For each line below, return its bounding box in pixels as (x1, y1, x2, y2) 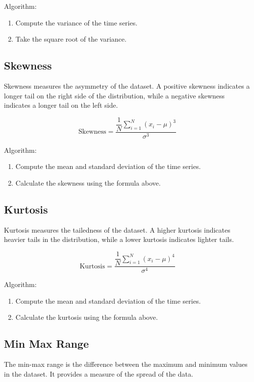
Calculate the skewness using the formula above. (15, 178, 161, 188)
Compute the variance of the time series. (15, 17, 138, 27)
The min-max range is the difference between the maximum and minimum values (4, 359, 248, 369)
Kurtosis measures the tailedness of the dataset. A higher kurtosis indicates (4, 224, 230, 235)
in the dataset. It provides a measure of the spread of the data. (4, 368, 193, 379)
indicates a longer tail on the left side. (4, 100, 118, 110)
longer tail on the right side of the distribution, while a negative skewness (4, 90, 225, 100)
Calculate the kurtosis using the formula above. (15, 312, 158, 322)
